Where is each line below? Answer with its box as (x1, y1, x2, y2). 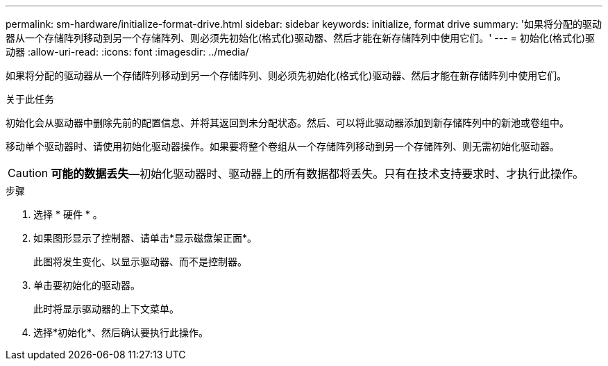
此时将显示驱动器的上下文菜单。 (33, 303, 179, 315)
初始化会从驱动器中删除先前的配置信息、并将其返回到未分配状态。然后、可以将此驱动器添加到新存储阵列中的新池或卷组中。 (6, 117, 569, 128)
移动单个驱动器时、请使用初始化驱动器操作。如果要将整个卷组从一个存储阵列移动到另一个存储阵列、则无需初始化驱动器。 (6, 140, 559, 152)
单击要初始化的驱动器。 (33, 279, 140, 291)
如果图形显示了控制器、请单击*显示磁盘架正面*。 (33, 232, 257, 244)
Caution (8, 166, 49, 180)
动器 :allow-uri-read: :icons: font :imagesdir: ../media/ (6, 46, 249, 58)
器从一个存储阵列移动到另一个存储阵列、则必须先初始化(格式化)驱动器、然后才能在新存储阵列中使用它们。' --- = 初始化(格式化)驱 (6, 32, 596, 44)
